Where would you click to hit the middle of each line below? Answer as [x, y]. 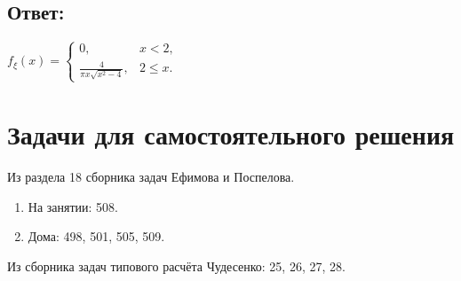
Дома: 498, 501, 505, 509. [96, 236]
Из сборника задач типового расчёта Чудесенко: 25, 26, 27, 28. [176, 265]
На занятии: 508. [73, 206]
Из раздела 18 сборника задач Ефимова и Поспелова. [151, 177]
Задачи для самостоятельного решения [231, 134]
